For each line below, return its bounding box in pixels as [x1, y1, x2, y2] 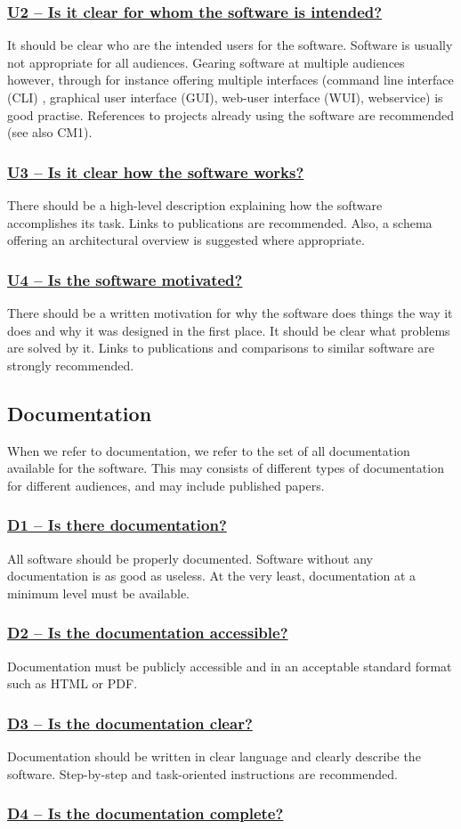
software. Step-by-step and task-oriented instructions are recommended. [7, 764, 398, 783]
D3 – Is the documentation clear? [7, 711, 253, 734]
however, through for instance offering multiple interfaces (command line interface [7, 70, 454, 89]
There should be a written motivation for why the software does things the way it [7, 304, 453, 321]
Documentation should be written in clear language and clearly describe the [7, 746, 421, 765]
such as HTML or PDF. [7, 674, 138, 693]
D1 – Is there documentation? [7, 514, 227, 536]
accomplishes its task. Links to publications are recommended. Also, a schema [7, 213, 433, 232]
